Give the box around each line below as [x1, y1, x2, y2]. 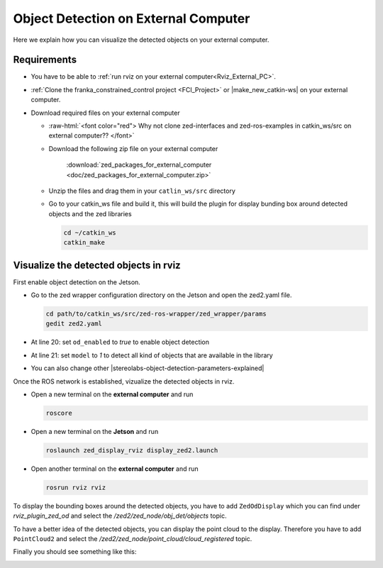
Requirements [13, 54, 77, 66]
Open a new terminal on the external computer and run [30, 390, 194, 399]
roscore [45, 408, 72, 417]
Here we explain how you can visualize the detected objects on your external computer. [13, 35, 270, 44]
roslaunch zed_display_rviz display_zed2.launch [45, 446, 218, 454]
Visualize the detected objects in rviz [13, 259, 181, 271]
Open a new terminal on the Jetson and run [30, 427, 159, 435]
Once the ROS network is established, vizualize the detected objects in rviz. [13, 377, 235, 386]
